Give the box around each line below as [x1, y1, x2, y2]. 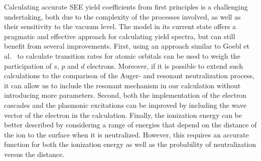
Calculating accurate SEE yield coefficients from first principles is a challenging [4, 2, 248, 12]
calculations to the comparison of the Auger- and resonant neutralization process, [4, 70, 254, 81]
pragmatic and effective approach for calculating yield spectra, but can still [4, 31, 235, 41]
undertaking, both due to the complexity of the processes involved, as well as [4, 11, 241, 22]
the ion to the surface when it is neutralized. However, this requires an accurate [4, 129, 249, 139]
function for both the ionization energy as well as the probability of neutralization [4, 139, 256, 149]
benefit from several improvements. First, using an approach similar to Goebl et [4, 41, 249, 51]
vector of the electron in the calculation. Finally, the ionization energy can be [4, 109, 242, 120]
